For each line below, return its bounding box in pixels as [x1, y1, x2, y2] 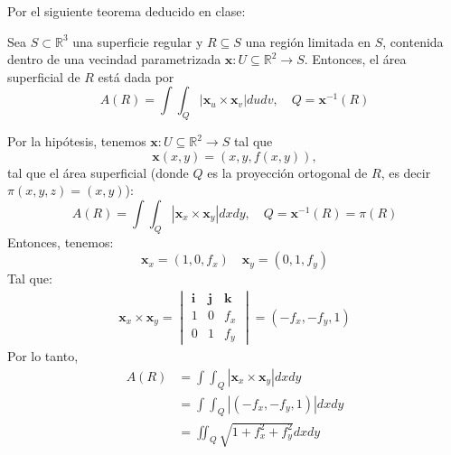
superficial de [7, 67, 80, 86]
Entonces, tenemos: [7, 232, 114, 251]
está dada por [98, 67, 174, 86]
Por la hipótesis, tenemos [7, 132, 146, 151]
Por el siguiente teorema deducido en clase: [7, 2, 246, 20]
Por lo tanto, [7, 347, 79, 366]
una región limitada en [245, 32, 371, 51]
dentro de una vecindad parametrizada [7, 50, 221, 69]
